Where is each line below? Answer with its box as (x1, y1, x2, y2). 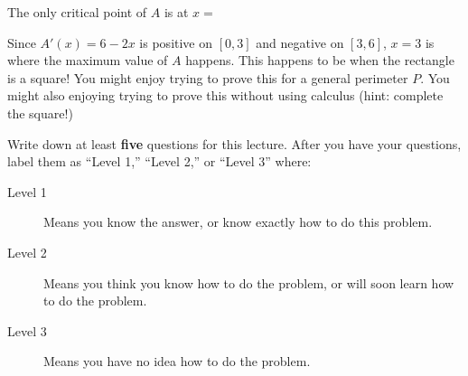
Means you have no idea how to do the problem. (43, 352, 311, 371)
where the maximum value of (7, 51, 168, 70)
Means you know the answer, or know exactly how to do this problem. (43, 212, 433, 231)
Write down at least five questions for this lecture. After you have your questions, (7, 134, 462, 153)
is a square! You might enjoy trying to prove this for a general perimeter (7, 68, 408, 87)
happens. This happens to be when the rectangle (185, 51, 454, 70)
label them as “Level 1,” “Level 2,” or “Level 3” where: (7, 152, 312, 171)
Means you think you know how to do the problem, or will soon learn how (43, 273, 454, 292)
